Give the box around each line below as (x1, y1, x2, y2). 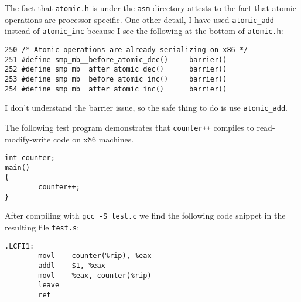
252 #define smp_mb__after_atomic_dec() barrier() (5, 65, 227, 74)
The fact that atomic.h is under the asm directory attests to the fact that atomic (5, 2, 296, 13)
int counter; (5, 154, 55, 162)
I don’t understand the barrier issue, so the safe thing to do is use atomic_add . (5, 101, 288, 114)
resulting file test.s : (5, 221, 80, 233)
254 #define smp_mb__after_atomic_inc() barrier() (5, 84, 227, 93)
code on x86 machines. (53, 133, 134, 145)
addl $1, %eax (38, 262, 105, 270)
